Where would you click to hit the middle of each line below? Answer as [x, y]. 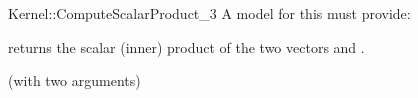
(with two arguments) [74, 80]
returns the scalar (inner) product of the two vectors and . [186, 46]
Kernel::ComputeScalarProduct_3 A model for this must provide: [209, 13]
